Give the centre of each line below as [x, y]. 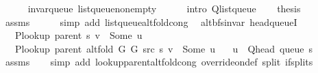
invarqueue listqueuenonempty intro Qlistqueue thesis [164, 8]
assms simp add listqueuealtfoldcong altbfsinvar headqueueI [151, 21]
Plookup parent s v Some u [78, 35]
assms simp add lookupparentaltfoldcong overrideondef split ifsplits [159, 62]
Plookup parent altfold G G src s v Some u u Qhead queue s [163, 48]
